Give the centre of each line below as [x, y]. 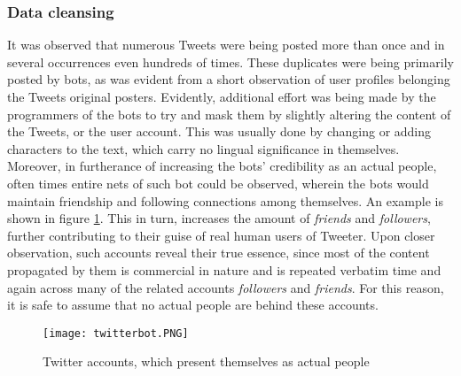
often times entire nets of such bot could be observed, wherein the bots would [218, 183]
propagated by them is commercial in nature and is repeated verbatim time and [224, 269]
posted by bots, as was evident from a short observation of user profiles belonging [229, 79]
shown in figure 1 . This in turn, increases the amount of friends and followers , [219, 218]
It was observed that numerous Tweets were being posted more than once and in [226, 45]
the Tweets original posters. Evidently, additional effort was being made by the [222, 96]
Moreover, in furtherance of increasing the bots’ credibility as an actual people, [222, 166]
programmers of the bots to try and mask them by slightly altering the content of [229, 114]
